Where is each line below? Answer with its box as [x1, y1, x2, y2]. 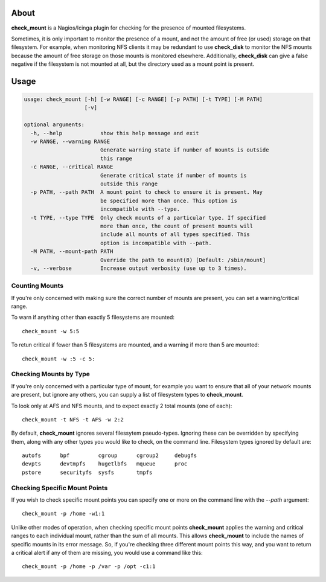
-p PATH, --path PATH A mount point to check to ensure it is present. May [30, 189, 263, 196]
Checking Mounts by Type [11, 370, 91, 379]
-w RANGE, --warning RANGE [30, 138, 110, 145]
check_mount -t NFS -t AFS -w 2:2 [22, 416, 124, 423]
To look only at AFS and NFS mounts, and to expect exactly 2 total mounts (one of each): [11, 402, 232, 409]
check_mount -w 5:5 [22, 328, 80, 334]
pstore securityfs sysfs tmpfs [22, 468, 153, 476]
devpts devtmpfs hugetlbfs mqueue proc [22, 461, 188, 467]
